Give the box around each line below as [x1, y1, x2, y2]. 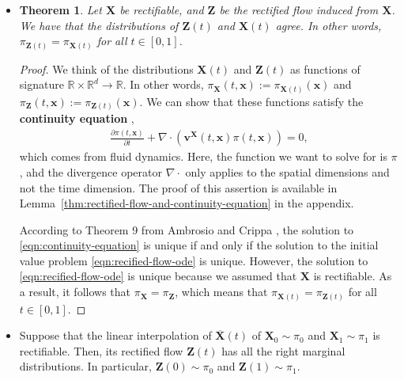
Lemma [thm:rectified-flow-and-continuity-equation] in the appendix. [19, 195, 354, 211]
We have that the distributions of [19, 17, 179, 33]
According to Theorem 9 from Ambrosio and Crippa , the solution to [19, 221, 354, 237]
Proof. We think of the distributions [19, 60, 194, 77]
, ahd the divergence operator [19, 163, 162, 180]
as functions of [290, 60, 361, 77]
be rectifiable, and [119, 2, 204, 17]
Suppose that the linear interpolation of [19, 327, 212, 344]
